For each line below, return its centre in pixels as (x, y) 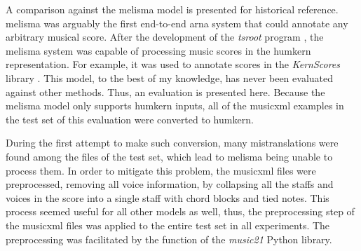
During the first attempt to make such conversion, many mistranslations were (172, 143)
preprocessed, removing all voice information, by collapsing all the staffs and (170, 184)
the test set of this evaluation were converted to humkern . (130, 119)
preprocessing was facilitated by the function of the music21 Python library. (169, 239)
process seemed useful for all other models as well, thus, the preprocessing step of (180, 211)
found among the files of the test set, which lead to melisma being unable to (169, 156)
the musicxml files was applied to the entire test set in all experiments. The (168, 225)
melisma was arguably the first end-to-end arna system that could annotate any (177, 23)
